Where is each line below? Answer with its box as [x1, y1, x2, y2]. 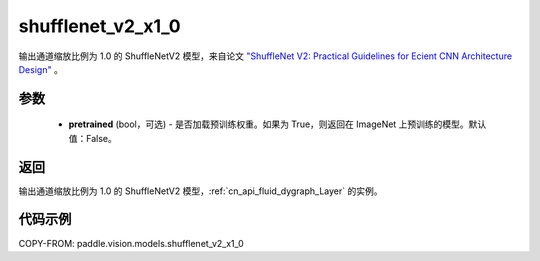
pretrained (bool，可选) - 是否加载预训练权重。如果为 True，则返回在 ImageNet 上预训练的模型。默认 [68, 118, 487, 130]
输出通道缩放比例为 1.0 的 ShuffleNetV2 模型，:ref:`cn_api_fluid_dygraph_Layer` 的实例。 [18, 185, 383, 197]
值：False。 [68, 132, 117, 144]
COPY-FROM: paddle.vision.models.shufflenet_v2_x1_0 [18, 237, 244, 249]
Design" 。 [18, 63, 64, 75]
